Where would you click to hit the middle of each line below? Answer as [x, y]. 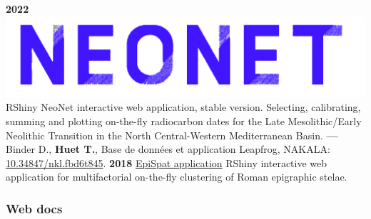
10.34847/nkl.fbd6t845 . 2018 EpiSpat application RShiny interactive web [167, 162]
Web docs [34, 208]
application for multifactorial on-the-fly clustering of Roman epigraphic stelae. [177, 177]
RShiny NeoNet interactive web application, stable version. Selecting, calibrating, [183, 107]
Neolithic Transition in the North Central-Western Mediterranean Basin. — [172, 135]
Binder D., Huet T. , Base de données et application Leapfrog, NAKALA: [168, 149]
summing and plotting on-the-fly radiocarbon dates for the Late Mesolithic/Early [184, 121]
